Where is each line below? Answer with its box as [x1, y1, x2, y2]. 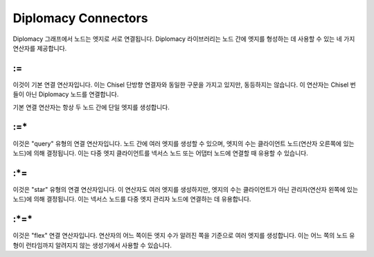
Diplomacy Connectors [12, 10, 148, 26]
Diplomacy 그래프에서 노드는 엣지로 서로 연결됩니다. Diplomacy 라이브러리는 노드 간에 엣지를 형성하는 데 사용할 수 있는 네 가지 [12, 35, 355, 43]
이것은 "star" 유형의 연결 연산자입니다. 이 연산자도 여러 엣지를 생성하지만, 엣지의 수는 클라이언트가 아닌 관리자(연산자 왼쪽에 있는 [12, 185, 359, 193]
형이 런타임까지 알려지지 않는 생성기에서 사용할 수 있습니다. [12, 241, 172, 249]
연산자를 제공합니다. [12, 44, 67, 52]
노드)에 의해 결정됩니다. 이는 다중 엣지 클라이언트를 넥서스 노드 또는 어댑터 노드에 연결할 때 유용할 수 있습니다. [12, 149, 308, 157]
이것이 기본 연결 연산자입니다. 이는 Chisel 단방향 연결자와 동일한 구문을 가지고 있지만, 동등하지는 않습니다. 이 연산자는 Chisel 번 [12, 80, 356, 89]
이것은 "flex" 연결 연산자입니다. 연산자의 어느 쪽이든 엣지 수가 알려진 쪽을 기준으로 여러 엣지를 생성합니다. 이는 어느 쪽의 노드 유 [12, 231, 355, 240]
